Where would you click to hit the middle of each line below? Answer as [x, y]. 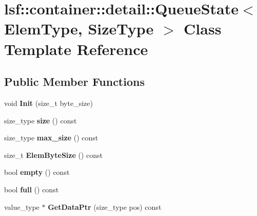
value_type [22, 206]
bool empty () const [37, 172]
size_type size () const [41, 120]
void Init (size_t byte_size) [48, 103]
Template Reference [76, 49]
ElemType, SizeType [79, 29]
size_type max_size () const [51, 138]
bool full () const [32, 189]
